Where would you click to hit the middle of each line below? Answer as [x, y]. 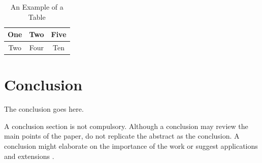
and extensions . [29, 156]
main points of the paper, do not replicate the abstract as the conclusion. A [122, 136]
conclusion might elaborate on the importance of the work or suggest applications [131, 146]
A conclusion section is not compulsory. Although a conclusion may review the [126, 126]
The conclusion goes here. [44, 109]
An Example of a [37, 7]
